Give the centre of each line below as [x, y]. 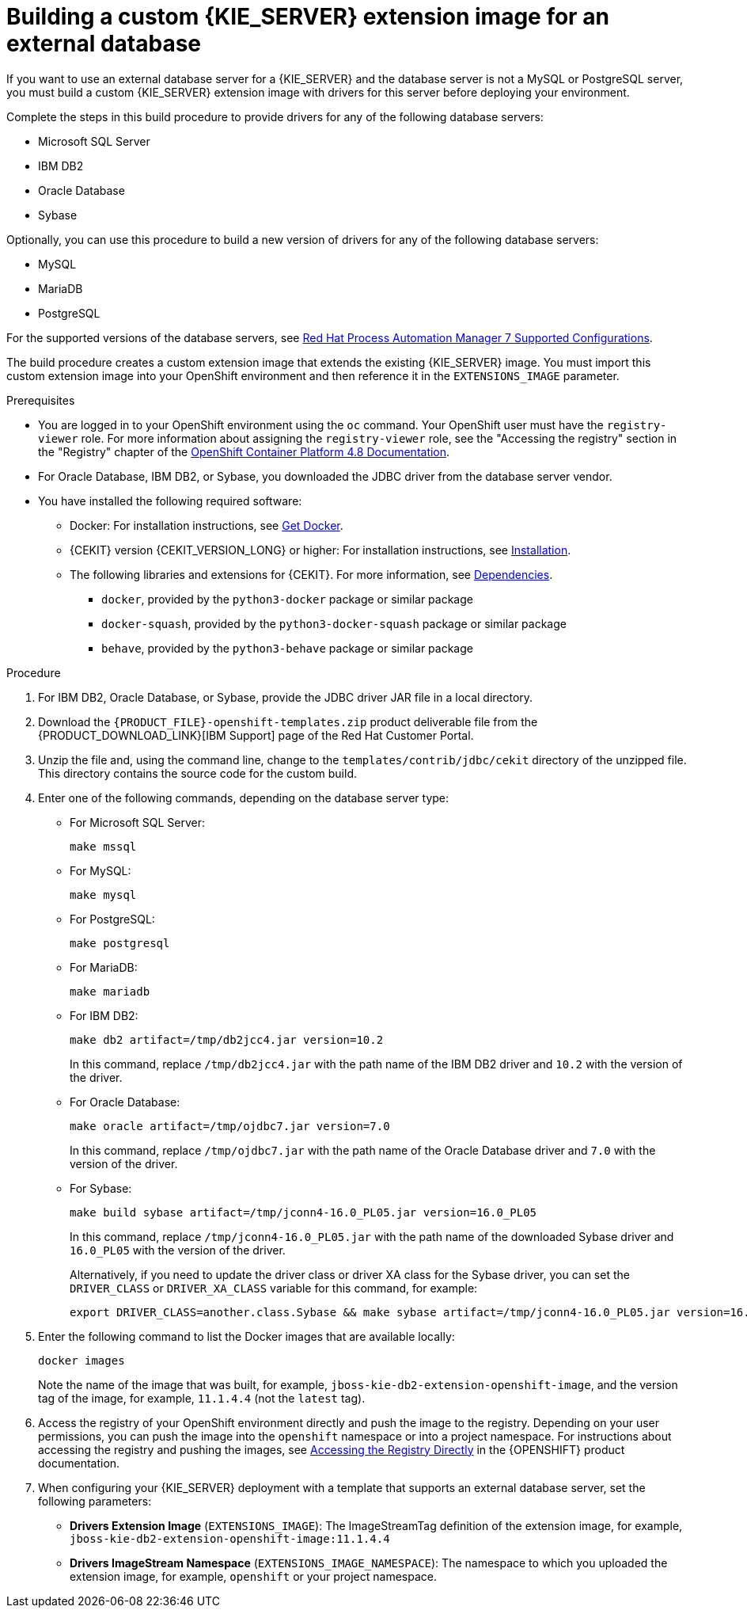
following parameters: [95, 1501]
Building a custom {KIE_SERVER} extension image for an [308, 17]
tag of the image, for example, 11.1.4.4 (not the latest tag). [202, 1398]
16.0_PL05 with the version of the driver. [178, 1250]
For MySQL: [100, 870]
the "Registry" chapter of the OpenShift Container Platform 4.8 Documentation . [244, 451]
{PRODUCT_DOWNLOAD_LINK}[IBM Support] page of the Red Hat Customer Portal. [256, 735]
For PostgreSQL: [112, 919]
